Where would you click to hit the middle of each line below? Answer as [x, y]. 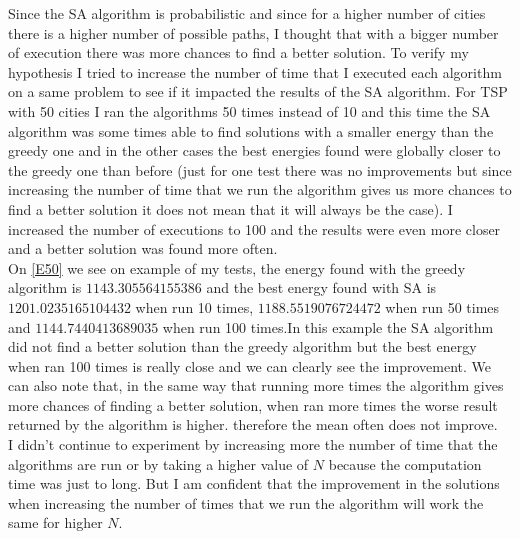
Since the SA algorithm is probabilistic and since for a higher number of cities [247, 13]
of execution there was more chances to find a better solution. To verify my [238, 52]
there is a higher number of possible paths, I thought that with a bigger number [253, 32]
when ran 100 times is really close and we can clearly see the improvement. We [249, 365]
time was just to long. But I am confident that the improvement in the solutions [254, 483]
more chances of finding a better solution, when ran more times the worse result [253, 404]
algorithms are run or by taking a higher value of [158, 463]
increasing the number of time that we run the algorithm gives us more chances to [260, 189]
